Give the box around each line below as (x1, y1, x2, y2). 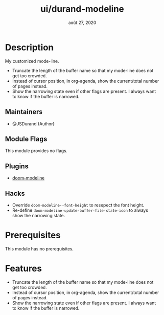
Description (5, 42, 54, 53)
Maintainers (5, 108, 43, 116)
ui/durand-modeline (40, 3, 124, 15)
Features (5, 263, 42, 274)
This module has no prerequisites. (5, 246, 74, 251)
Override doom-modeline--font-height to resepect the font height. (12, 202, 144, 208)
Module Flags (5, 135, 47, 143)
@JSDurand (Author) (12, 121, 55, 127)
